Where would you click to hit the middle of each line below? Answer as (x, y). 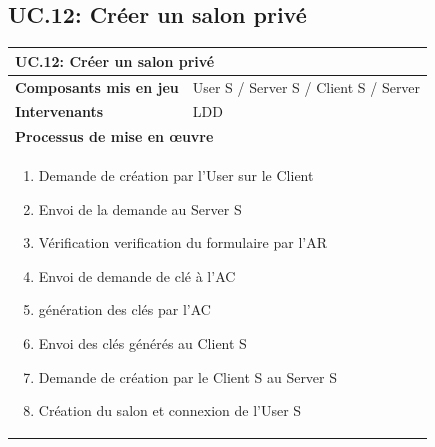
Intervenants (59, 111)
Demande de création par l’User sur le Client (176, 175)
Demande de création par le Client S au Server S (188, 376)
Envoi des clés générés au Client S (142, 343)
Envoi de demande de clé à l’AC (137, 275)
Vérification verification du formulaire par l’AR (182, 242)
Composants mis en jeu (97, 86)
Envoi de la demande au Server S (140, 208)
